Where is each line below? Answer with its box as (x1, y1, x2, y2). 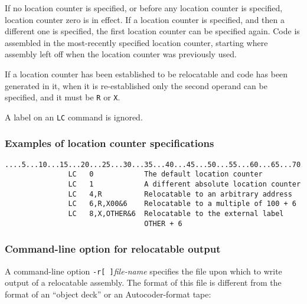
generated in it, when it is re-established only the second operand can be (5, 79, 267, 91)
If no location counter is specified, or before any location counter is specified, (5, 2, 283, 14)
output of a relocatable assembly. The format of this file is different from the (5, 276, 282, 289)
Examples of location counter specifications (5, 136, 214, 151)
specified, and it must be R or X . (5, 91, 120, 103)
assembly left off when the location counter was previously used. (5, 48, 237, 60)
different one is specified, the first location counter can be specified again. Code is (5, 25, 300, 37)
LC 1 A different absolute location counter (68, 180, 301, 188)
